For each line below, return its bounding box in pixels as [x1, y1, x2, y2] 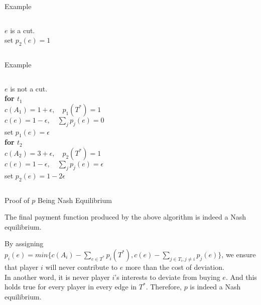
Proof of [5, 194, 30, 205]
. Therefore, [146, 281, 182, 292]
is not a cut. [10, 83, 48, 93]
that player [5, 261, 39, 272]
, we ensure [221, 249, 256, 259]
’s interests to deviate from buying [114, 271, 220, 282]
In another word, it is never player [5, 271, 110, 282]
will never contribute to [45, 261, 118, 272]
